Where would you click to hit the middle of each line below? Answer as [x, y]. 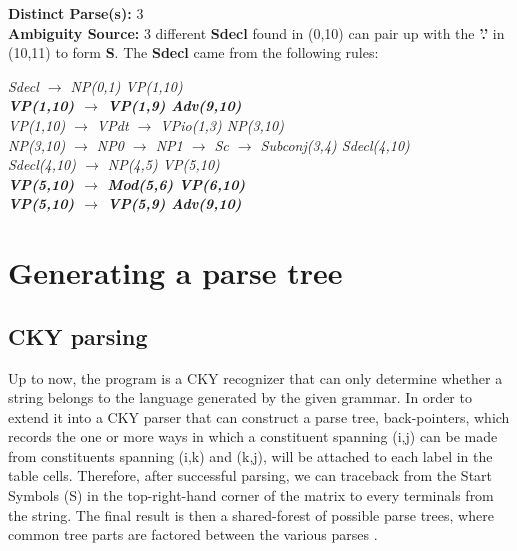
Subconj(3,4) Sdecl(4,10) [335, 144]
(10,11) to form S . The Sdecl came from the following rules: [193, 52]
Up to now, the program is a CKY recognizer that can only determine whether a [255, 377]
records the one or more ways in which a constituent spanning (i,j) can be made [253, 436]
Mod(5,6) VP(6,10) [176, 183]
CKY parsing [78, 335]
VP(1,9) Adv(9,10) [174, 105]
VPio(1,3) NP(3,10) [222, 124]
